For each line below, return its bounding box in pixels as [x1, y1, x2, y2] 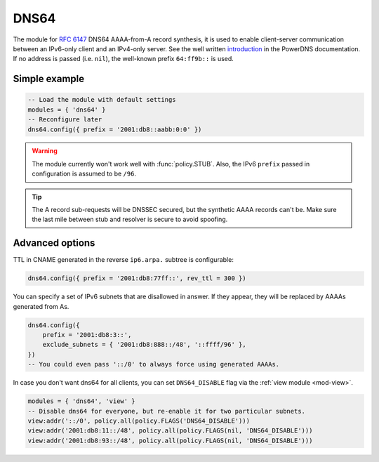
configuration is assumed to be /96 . [32, 169, 137, 178]
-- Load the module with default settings [27, 95, 176, 104]
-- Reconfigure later [27, 116, 102, 124]
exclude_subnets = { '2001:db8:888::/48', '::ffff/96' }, [42, 341, 246, 349]
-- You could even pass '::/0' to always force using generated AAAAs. [27, 360, 280, 369]
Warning [32, 147, 58, 155]
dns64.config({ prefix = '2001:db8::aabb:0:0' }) [27, 125, 202, 133]
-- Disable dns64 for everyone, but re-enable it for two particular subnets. [27, 407, 305, 415]
